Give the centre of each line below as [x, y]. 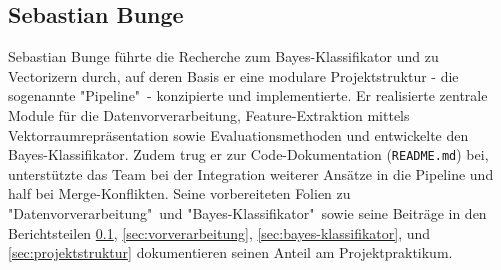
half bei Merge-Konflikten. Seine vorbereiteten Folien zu [179, 193]
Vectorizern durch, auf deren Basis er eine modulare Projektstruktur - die [233, 75]
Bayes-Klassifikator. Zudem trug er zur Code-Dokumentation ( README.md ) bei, [248, 154]
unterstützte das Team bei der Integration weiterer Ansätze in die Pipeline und [251, 173]
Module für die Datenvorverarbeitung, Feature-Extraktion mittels [209, 114]
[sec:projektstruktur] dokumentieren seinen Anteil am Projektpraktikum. [230, 252]
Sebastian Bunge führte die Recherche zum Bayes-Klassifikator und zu [223, 56]
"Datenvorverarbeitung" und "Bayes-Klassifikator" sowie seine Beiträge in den [247, 213]
